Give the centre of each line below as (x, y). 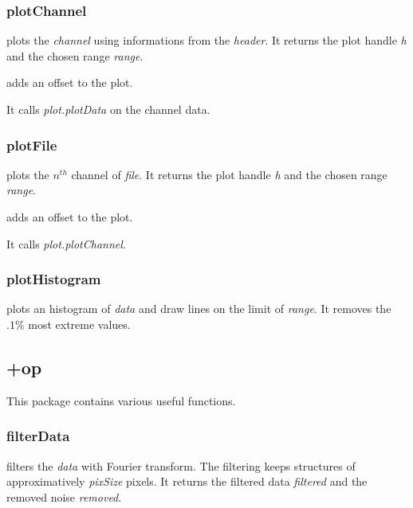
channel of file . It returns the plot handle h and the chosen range (229, 174)
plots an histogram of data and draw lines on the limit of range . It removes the (199, 309)
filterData (38, 436)
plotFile (32, 145)
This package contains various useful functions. (121, 400)
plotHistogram (54, 279)
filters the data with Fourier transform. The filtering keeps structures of (181, 465)
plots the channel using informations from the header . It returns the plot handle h (206, 40)
